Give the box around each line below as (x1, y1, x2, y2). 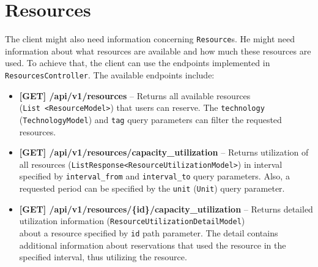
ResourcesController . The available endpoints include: (5, 68, 215, 81)
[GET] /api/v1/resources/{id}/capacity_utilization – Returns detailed (19, 202, 313, 215)
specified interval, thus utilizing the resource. (19, 250, 187, 263)
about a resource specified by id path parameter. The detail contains (19, 226, 278, 239)
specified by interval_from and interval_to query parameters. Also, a (19, 170, 290, 182)
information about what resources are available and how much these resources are (5, 44, 311, 57)
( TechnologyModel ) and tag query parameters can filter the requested (19, 113, 282, 126)
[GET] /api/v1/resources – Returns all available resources (19, 89, 251, 102)
